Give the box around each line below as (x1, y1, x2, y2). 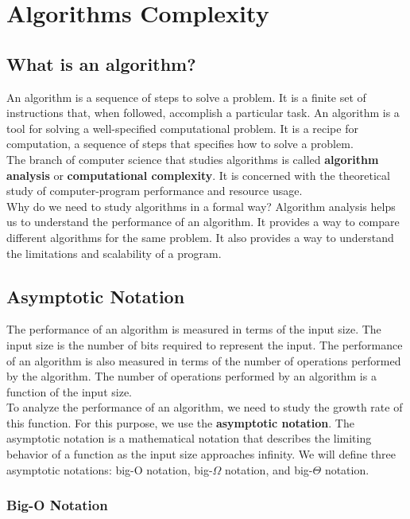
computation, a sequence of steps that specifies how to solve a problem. (6, 135, 354, 152)
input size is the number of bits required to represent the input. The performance (6, 336, 403, 353)
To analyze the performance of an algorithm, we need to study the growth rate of (6, 399, 403, 416)
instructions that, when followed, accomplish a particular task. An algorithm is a (6, 104, 400, 121)
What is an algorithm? (6, 51, 196, 76)
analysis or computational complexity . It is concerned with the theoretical (6, 166, 390, 183)
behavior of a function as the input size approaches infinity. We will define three (6, 446, 396, 462)
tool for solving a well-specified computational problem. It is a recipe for (6, 119, 358, 136)
